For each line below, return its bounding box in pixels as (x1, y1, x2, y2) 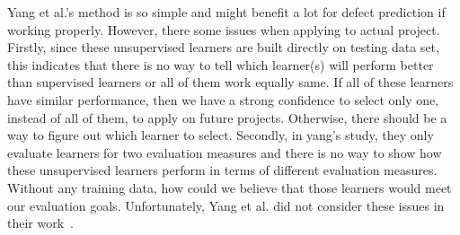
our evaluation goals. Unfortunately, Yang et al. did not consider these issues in (7, 196, 445, 214)
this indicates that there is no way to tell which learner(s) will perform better (7, 55, 434, 74)
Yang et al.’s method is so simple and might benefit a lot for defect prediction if (7, 3, 446, 21)
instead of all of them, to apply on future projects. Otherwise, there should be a (7, 108, 447, 126)
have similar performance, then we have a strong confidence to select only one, (7, 90, 439, 109)
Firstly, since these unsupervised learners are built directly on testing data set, (7, 38, 439, 57)
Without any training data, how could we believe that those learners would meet (7, 178, 452, 196)
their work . (7, 213, 74, 232)
